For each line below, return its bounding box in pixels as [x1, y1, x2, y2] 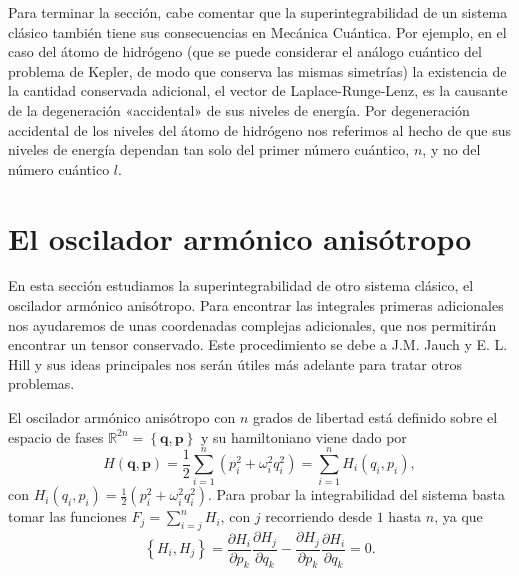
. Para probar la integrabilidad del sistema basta [208, 484, 506, 505]
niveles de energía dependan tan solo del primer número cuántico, [8, 139, 410, 160]
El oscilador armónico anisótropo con [8, 407, 236, 428]
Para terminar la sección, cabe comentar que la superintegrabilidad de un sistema [8, 2, 508, 22]
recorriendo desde [265, 506, 373, 527]
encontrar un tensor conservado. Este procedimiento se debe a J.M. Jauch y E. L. [8, 334, 508, 355]
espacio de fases [8, 426, 104, 447]
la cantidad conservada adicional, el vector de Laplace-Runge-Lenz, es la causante [8, 80, 508, 101]
